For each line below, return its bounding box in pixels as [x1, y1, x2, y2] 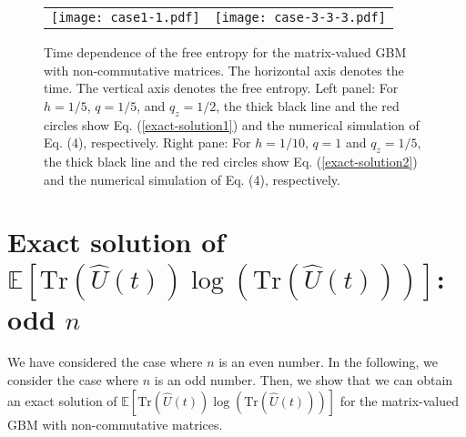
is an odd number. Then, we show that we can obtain [154, 371, 453, 390]
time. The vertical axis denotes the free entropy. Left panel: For [44, 78, 399, 97]
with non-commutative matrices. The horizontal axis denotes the [44, 60, 404, 79]
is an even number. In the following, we [218, 352, 439, 371]
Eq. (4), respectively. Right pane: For [44, 133, 251, 152]
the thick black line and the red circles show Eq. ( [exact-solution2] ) [44, 151, 418, 170]
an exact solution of [7, 391, 117, 410]
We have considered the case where [7, 352, 203, 371]
